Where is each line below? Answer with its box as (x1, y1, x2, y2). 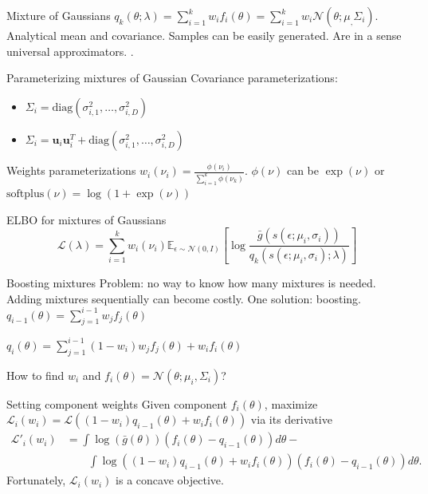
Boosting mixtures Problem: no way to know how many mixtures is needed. (6, 274, 376, 290)
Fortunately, (6, 472, 66, 488)
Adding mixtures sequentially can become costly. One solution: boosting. (6, 290, 361, 306)
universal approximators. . (6, 42, 134, 59)
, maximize (264, 395, 318, 412)
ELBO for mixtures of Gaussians (6, 211, 167, 227)
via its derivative (250, 411, 332, 428)
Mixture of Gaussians (6, 7, 111, 23)
